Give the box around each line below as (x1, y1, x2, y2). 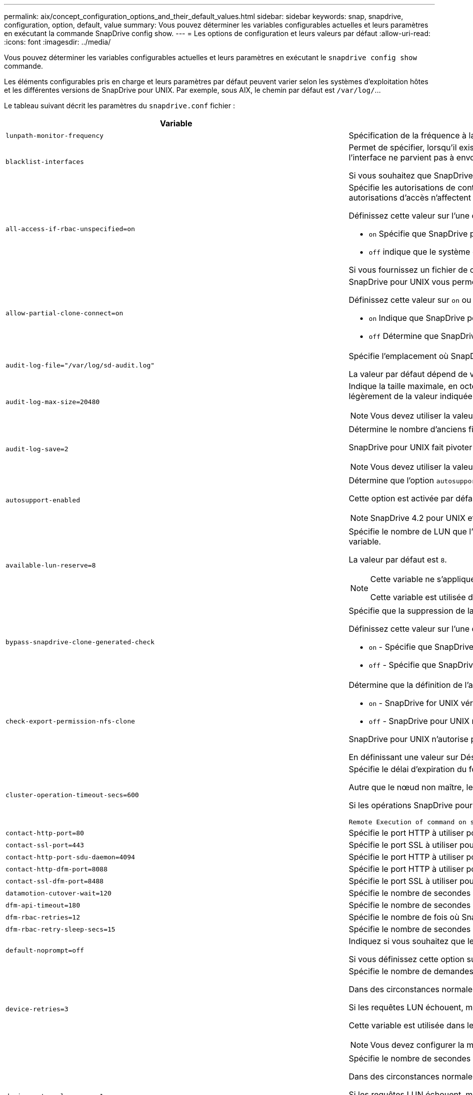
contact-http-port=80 (6, 829, 84, 837)
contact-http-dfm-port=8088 (6, 865, 108, 873)
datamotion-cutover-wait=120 (6, 889, 112, 897)
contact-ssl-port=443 (6, 841, 84, 849)
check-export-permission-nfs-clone (6, 717, 135, 725)
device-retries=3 (6, 1005, 69, 1013)
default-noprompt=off (6, 946, 84, 954)
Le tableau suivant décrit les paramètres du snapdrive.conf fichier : (4, 101, 235, 110)
